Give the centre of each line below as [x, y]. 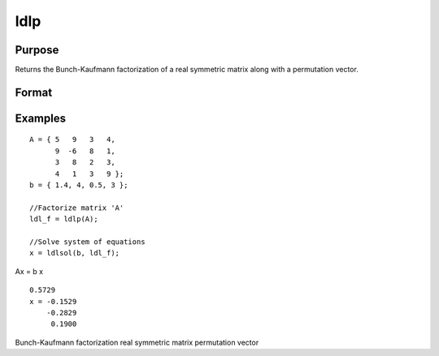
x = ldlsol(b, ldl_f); [75, 253]
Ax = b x [29, 271]
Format [34, 92]
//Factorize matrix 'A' [77, 208]
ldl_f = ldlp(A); [64, 219]
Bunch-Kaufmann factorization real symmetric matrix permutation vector [137, 342]
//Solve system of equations [87, 242]
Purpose [37, 50]
